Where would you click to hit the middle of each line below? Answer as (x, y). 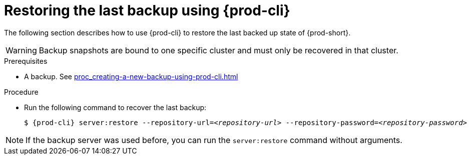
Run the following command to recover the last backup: (115, 107)
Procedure (21, 92)
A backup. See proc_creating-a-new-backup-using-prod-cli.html (131, 76)
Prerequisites (26, 61)
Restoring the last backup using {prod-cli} (147, 10)
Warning (21, 50)
